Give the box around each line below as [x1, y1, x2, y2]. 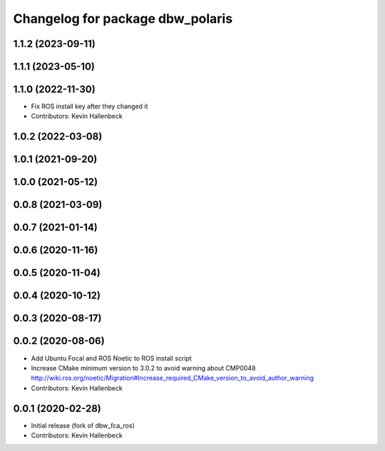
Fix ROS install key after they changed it [31, 102, 148, 110]
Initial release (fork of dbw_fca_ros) [31, 421, 135, 430]
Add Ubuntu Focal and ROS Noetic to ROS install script [31, 353, 192, 363]
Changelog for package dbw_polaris [13, 11, 233, 26]
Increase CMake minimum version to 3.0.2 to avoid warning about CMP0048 [31, 363, 256, 372]
